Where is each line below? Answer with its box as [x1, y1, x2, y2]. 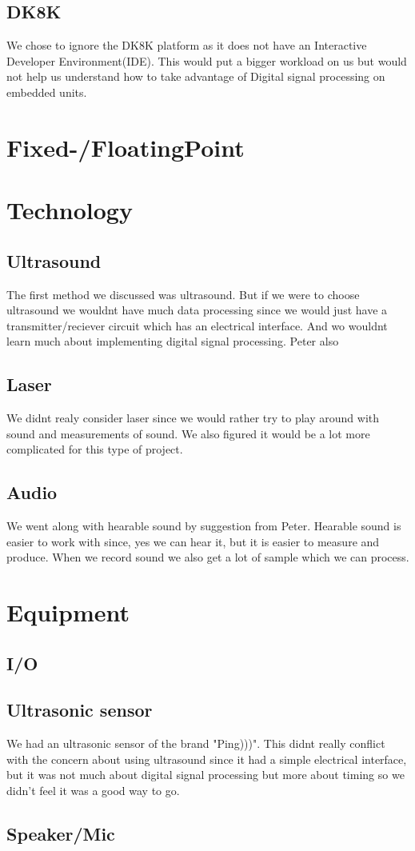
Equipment [6, 596, 130, 629]
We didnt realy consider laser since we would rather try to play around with [6, 410, 380, 426]
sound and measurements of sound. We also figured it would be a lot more [6, 425, 370, 441]
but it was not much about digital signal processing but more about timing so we [6, 766, 405, 783]
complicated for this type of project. [6, 441, 183, 457]
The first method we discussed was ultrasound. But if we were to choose [6, 286, 360, 302]
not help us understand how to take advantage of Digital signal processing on [6, 68, 385, 85]
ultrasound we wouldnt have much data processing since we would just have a [6, 302, 388, 318]
